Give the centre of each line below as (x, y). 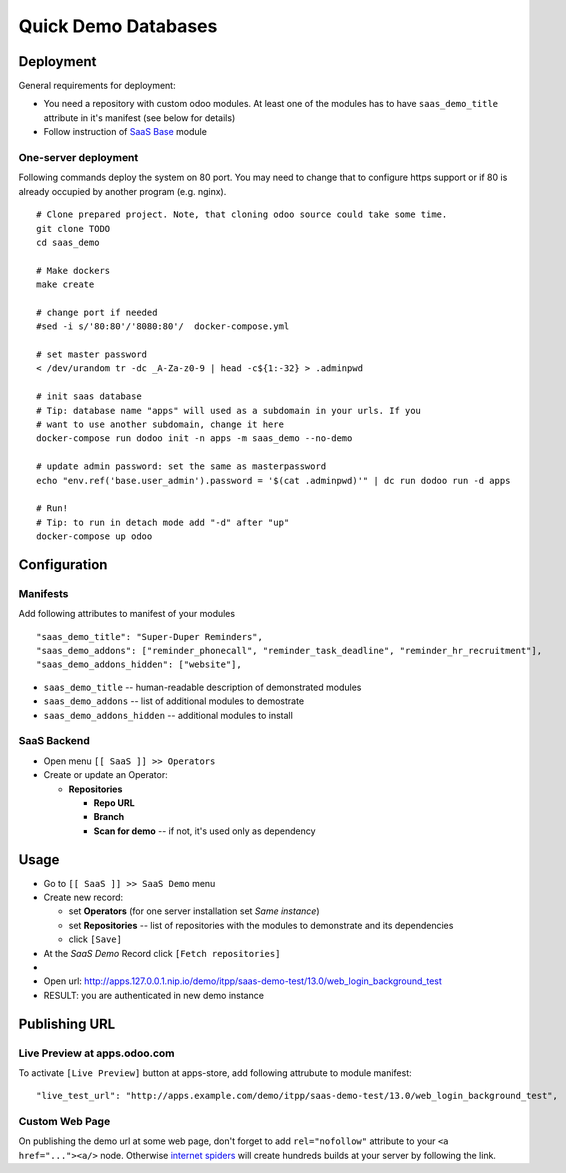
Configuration (63, 564)
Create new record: (83, 897)
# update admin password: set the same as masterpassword (181, 466)
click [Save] (95, 939)
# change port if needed (97, 312)
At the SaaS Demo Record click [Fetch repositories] (162, 953)
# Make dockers (73, 270)
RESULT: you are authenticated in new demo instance (154, 995)
